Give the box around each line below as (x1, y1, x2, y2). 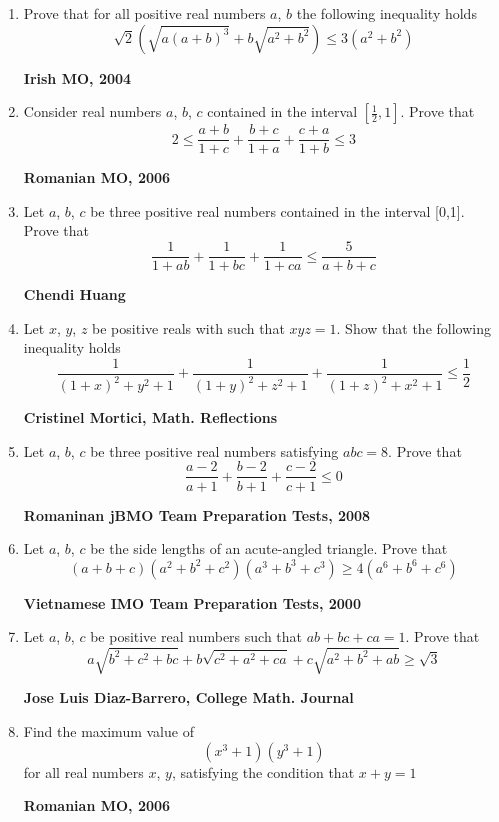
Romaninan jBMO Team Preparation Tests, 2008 (23, 504, 371, 525)
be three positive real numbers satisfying (90, 440, 339, 461)
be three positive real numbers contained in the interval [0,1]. (90, 200, 465, 221)
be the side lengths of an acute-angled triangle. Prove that (90, 538, 448, 559)
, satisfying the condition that (171, 761, 355, 782)
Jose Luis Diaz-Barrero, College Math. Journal (23, 687, 354, 708)
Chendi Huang (23, 284, 126, 305)
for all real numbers (23, 761, 144, 782)
